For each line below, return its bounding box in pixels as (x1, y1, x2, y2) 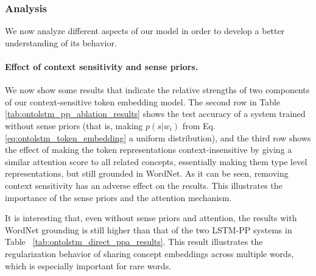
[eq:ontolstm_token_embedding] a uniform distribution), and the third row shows (5, 131, 311, 144)
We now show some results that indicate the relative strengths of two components (5, 83, 310, 96)
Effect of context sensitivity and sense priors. (5, 60, 198, 73)
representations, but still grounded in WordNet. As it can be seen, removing (5, 167, 289, 180)
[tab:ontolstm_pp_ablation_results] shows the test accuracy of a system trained (5, 107, 306, 120)
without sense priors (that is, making (5, 119, 143, 132)
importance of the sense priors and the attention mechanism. (5, 191, 232, 203)
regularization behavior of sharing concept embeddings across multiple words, (5, 247, 294, 260)
